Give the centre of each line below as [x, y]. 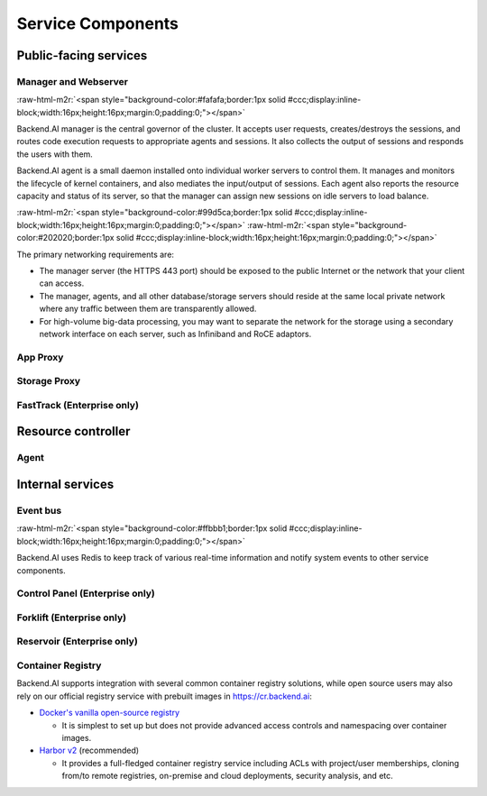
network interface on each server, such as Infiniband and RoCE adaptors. [175, 334]
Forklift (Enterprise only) [71, 618]
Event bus [39, 511]
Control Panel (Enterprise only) [86, 593]
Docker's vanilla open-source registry [110, 713]
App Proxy [40, 357]
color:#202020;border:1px [65, 238]
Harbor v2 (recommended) [89, 750]
